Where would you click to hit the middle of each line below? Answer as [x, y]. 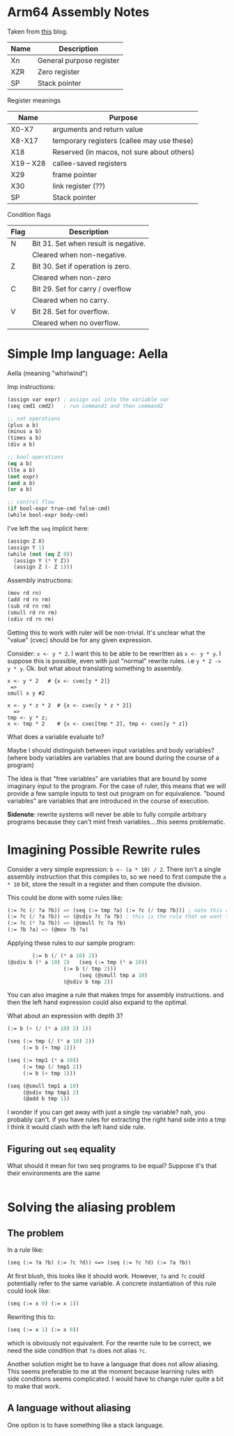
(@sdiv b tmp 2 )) [88, 982]
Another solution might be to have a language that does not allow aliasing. [113, 1363]
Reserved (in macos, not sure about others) [123, 152]
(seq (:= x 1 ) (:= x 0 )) [43, 1329]
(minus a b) [24, 432]
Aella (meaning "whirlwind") [48, 373]
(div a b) [22, 445]
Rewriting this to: [31, 1317]
